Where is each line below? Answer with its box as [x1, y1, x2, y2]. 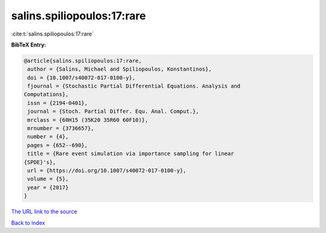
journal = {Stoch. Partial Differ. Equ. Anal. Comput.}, [27, 108, 199, 115]
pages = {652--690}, [27, 142, 88, 148]
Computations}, [24, 91, 69, 98]
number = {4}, [27, 133, 69, 140]
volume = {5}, [27, 176, 69, 182]
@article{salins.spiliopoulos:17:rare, [24, 57, 142, 64]
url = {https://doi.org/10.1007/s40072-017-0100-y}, [27, 167, 187, 174]
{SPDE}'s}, [24, 159, 56, 165]
